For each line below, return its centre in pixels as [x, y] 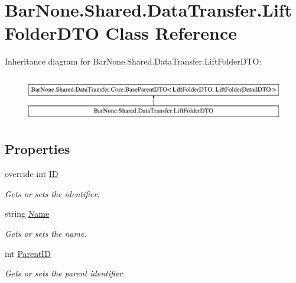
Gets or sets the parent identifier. [65, 273]
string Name [27, 213]
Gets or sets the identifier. [52, 193]
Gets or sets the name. [46, 234]
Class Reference [171, 33]
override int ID [32, 174]
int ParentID [28, 253]
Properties [38, 149]
